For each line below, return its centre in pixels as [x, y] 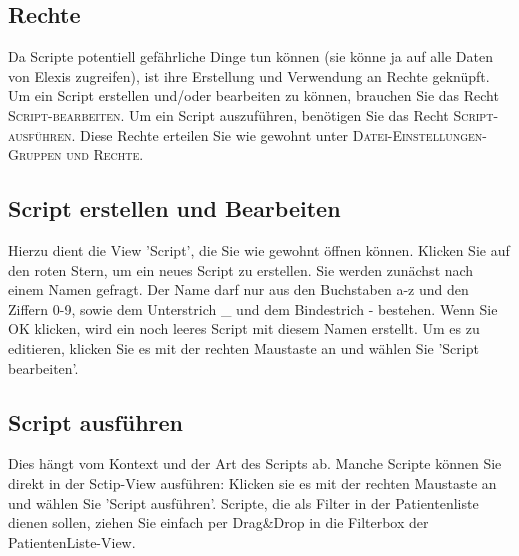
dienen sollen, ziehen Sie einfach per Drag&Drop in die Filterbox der [218, 522]
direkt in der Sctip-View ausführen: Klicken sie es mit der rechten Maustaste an [252, 482]
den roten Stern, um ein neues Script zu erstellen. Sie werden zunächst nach [241, 269]
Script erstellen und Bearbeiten [174, 208]
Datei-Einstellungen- [419, 134]
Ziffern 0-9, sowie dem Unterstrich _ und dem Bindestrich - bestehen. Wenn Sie [253, 308]
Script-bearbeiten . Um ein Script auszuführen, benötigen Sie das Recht [228, 114]
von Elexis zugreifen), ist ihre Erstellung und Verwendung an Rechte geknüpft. [249, 75]
